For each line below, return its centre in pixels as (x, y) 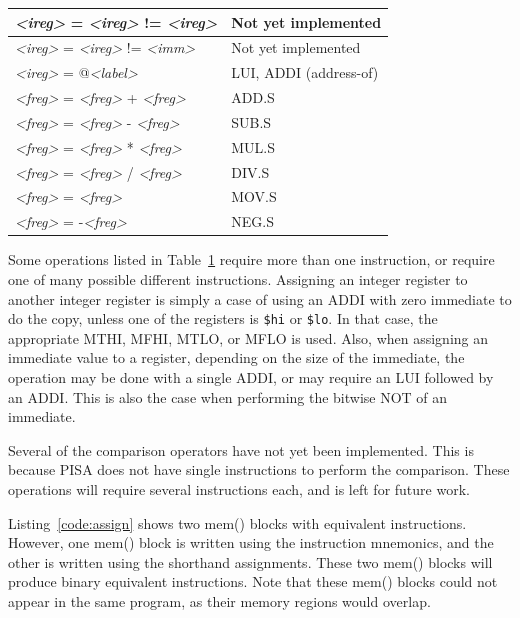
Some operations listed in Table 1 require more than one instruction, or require (251, 259)
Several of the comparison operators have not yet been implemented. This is (241, 449)
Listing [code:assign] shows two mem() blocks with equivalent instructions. (237, 522)
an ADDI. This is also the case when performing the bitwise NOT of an (228, 396)
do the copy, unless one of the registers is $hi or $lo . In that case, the (223, 318)
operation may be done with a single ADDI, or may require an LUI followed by (251, 376)
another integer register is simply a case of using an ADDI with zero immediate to (260, 298)
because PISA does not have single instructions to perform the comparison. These (259, 469)
